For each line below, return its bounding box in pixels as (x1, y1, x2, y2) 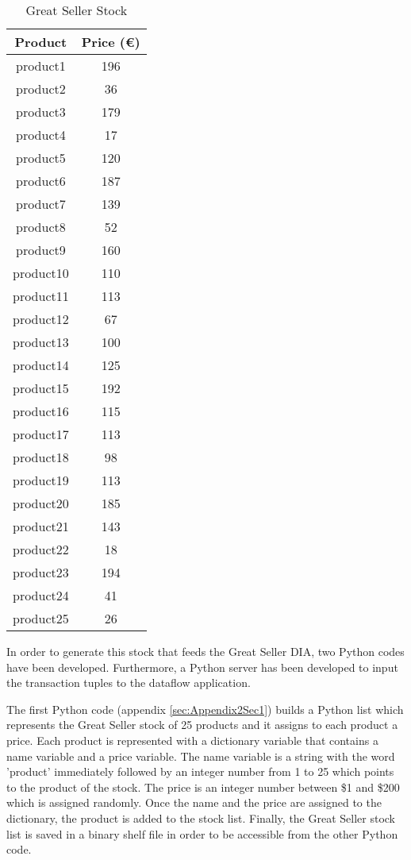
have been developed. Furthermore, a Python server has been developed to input (6, 658, 398, 675)
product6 (16, 172, 66, 190)
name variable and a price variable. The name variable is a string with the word (6, 747, 395, 764)
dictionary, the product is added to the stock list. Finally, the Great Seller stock (6, 809, 396, 826)
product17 (13, 425, 69, 443)
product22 (13, 540, 69, 558)
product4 (16, 125, 66, 144)
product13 (13, 333, 69, 351)
